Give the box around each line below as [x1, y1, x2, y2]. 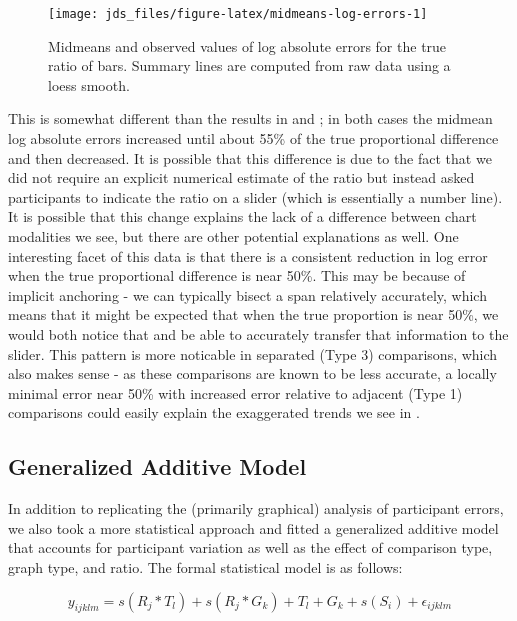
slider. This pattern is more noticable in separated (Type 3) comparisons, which [8, 343, 498, 364]
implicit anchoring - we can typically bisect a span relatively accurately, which [8, 284, 487, 305]
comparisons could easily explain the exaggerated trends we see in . [8, 402, 420, 423]
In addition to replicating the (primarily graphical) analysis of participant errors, [8, 498, 504, 519]
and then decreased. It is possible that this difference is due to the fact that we [8, 147, 492, 168]
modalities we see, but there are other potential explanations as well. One [8, 226, 459, 246]
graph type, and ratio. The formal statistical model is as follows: [8, 556, 403, 577]
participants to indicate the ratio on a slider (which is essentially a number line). [8, 186, 503, 207]
